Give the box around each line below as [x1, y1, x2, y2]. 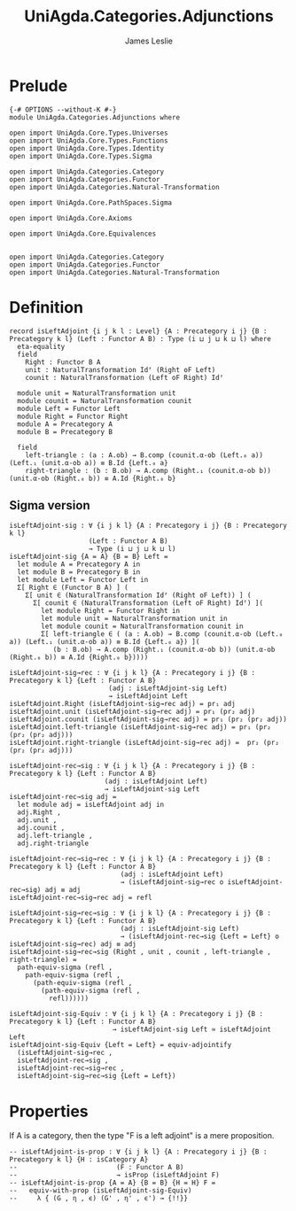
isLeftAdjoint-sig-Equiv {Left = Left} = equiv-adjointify [9, 1041, 232, 1050]
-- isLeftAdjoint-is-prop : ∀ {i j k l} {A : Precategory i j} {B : [9, 1147, 268, 1157]
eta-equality [17, 342, 66, 351]
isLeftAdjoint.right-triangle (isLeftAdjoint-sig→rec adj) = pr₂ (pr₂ [9, 738, 279, 748]
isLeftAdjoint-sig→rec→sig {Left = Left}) [17, 1072, 176, 1081]
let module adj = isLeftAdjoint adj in [17, 800, 165, 810]
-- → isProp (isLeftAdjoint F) [9, 1171, 220, 1180]
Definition [9, 297, 84, 317]
